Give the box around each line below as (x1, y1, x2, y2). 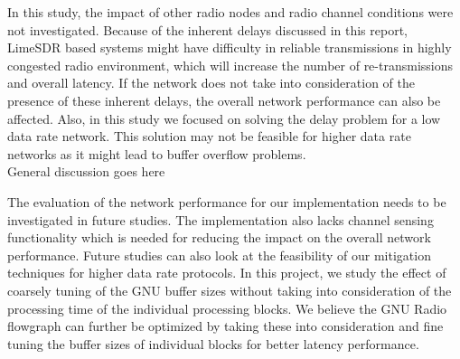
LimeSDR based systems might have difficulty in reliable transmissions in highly (7, 38, 452, 57)
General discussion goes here (7, 162, 165, 181)
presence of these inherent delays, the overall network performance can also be (7, 90, 441, 109)
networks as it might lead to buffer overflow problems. (7, 144, 306, 163)
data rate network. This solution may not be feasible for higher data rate (7, 127, 411, 146)
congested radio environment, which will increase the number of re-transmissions (7, 55, 454, 74)
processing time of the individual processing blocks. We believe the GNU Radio (7, 298, 447, 317)
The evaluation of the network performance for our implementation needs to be (7, 192, 446, 211)
